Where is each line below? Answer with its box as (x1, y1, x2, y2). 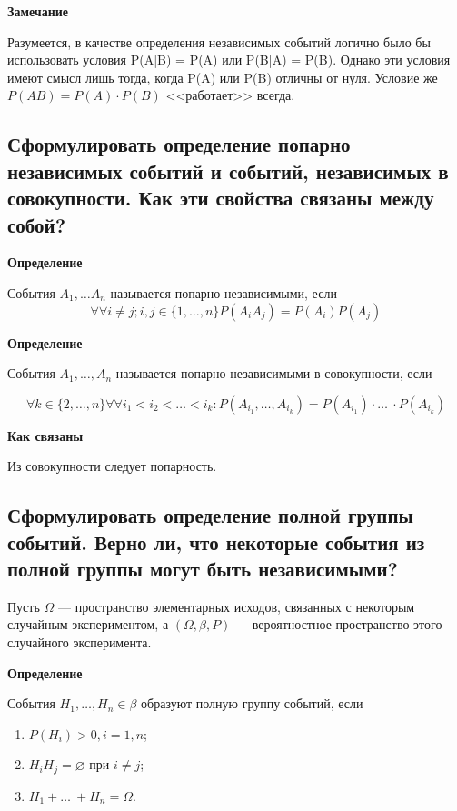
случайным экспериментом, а (7, 615, 169, 634)
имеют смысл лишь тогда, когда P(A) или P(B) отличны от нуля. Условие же (7, 67, 438, 86)
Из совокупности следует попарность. (7, 456, 217, 476)
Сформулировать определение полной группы (7, 501, 413, 529)
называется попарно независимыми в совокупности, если (115, 364, 432, 383)
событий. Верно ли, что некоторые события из (7, 527, 425, 556)
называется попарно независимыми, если (110, 283, 337, 302)
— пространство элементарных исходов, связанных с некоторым (57, 596, 415, 616)
